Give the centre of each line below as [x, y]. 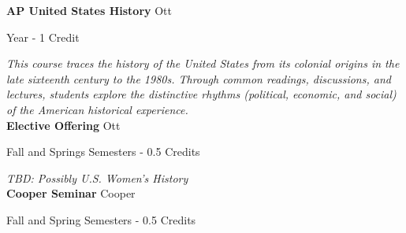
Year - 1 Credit [43, 37]
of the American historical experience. [97, 109]
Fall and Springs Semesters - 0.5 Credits [103, 152]
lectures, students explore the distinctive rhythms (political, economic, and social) [201, 94]
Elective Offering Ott [63, 125]
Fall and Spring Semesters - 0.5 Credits [101, 219]
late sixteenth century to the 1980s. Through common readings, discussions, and [199, 78]
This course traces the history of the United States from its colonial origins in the [203, 63]
